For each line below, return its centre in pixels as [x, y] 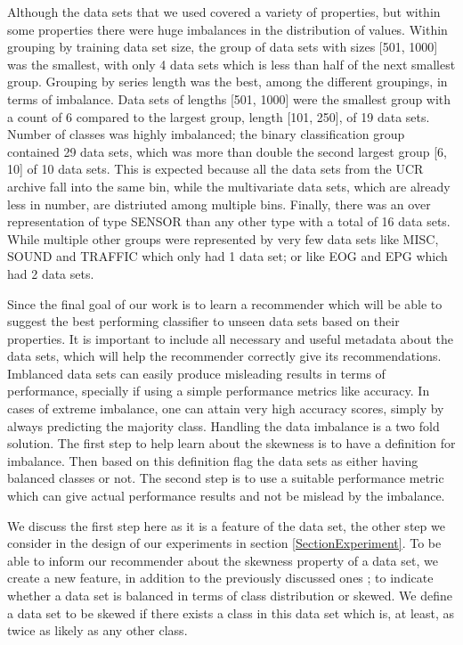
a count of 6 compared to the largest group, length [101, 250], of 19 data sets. [219, 116]
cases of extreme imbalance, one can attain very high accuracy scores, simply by [226, 408]
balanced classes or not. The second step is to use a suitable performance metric [226, 478]
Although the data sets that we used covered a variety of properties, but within [224, 12]
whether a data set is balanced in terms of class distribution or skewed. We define [230, 595]
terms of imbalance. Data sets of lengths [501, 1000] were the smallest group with [229, 98]
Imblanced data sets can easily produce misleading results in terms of [196, 373]
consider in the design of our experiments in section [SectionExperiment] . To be [224, 543]
